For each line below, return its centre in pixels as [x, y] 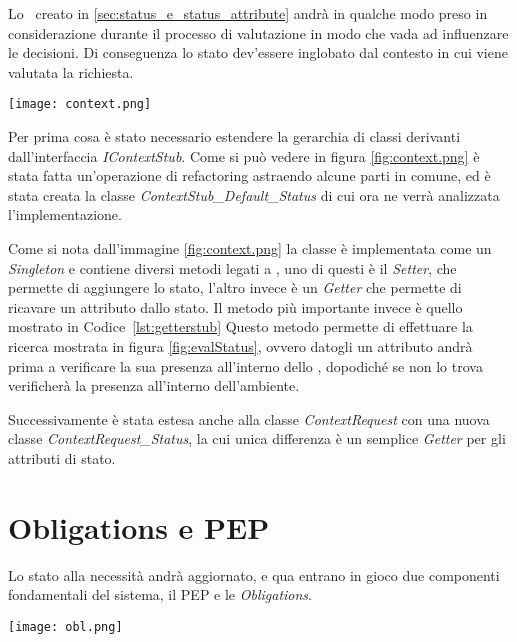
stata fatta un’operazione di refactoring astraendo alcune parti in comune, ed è [249, 175]
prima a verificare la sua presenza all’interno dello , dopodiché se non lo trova [245, 365]
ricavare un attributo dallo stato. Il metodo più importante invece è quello [235, 306]
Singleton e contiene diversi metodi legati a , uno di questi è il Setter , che [232, 267]
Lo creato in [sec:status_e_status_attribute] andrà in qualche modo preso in [248, 13]
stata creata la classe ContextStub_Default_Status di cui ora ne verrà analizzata [254, 194]
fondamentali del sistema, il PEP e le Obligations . [160, 594]
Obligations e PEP [139, 526]
